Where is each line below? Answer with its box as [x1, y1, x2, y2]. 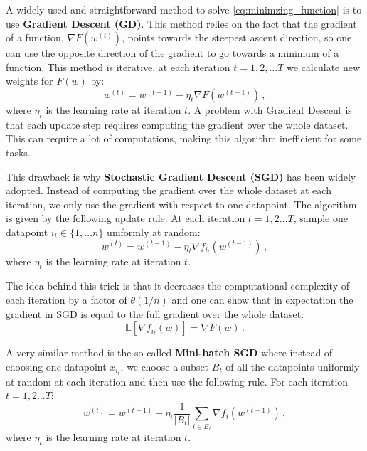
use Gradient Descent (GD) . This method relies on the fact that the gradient [6, 16, 357, 31]
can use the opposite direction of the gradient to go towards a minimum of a [6, 46, 339, 60]
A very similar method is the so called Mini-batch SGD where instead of [6, 345, 333, 360]
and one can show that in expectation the [171, 292, 353, 307]
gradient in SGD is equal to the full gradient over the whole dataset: [6, 306, 304, 321]
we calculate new [287, 59, 361, 74]
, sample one [293, 211, 348, 225]
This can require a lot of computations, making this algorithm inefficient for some [6, 131, 362, 146]
